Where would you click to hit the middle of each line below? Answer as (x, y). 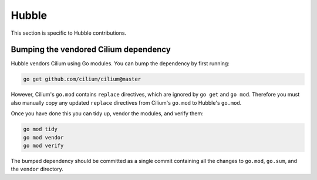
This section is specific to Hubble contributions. (68, 33)
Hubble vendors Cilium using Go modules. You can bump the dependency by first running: (120, 64)
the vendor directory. (37, 169)
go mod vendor (43, 137)
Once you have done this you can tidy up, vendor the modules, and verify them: (107, 114)
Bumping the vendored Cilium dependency (91, 50)
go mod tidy (41, 129)
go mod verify (43, 145)
